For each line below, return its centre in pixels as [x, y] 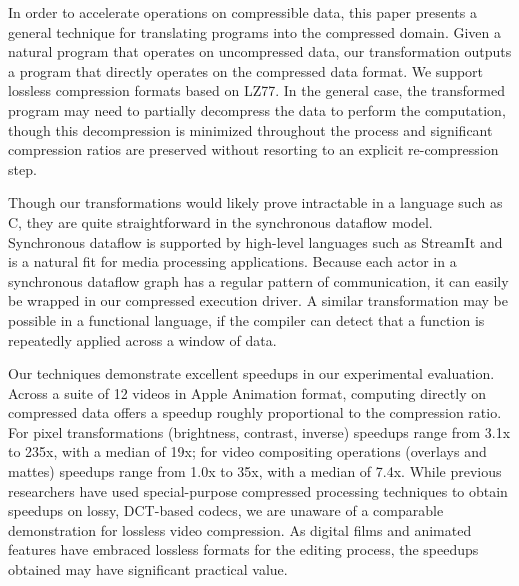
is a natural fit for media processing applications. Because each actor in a [232, 261]
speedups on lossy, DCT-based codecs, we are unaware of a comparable [226, 510]
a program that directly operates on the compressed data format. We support [246, 70]
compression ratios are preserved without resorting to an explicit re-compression [253, 149]
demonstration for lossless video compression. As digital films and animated [240, 529]
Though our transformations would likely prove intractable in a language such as [255, 202]
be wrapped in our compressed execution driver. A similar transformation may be [258, 300]
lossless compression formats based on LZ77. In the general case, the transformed [256, 90]
